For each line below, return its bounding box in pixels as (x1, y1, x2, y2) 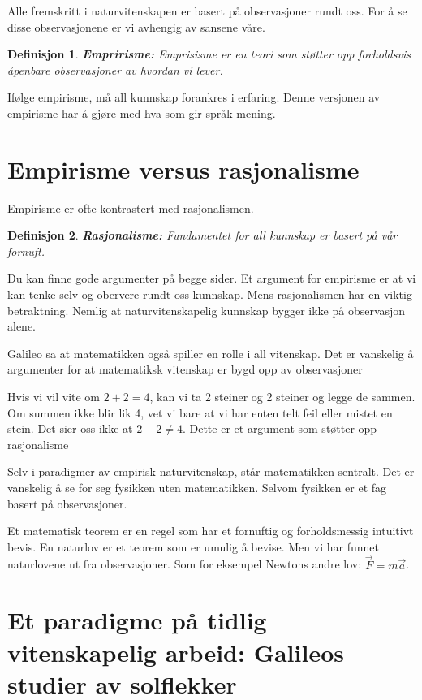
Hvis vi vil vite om (7, 388, 101, 405)
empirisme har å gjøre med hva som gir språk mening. (7, 104, 276, 121)
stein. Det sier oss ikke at (7, 420, 133, 437)
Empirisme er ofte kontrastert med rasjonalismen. (7, 199, 254, 216)
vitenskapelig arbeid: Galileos (7, 635, 344, 668)
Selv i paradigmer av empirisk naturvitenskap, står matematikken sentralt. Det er (7, 463, 415, 480)
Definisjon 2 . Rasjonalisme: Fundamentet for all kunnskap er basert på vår (7, 227, 398, 244)
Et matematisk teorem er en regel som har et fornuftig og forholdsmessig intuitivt (7, 522, 414, 539)
